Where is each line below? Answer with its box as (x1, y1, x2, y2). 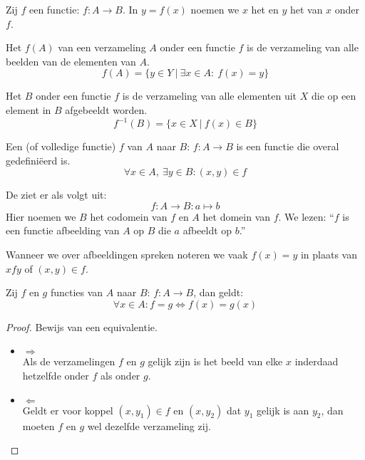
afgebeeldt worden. (65, 102, 148, 117)
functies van (50, 285, 103, 300)
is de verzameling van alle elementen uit (122, 88, 297, 103)
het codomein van (90, 209, 168, 224)
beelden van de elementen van (6, 53, 136, 68)
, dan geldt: (193, 285, 244, 300)
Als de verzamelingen (22, 354, 115, 369)
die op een (311, 88, 356, 103)
